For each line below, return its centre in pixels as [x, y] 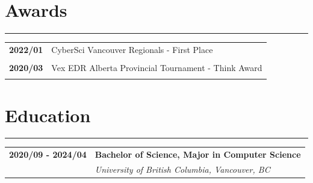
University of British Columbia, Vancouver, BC [182, 169]
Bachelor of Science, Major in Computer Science [198, 154]
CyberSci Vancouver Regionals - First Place [132, 49]
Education [48, 115]
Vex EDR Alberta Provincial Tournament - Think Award [157, 67]
